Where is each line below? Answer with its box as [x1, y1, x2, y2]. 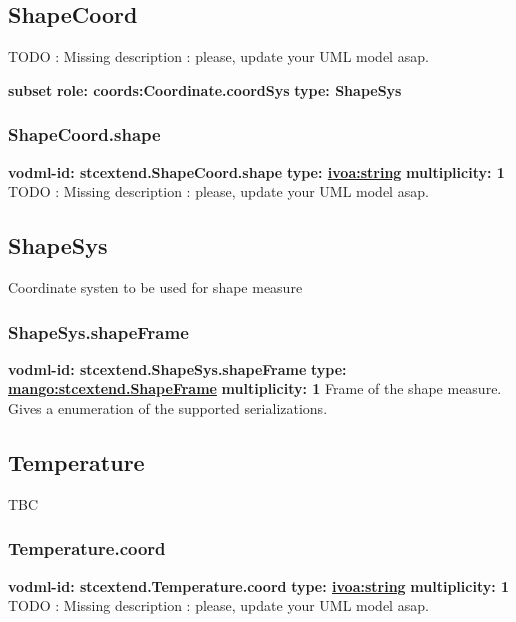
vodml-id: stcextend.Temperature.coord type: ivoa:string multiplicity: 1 [8, 575, 510, 596]
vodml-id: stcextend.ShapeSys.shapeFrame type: [8, 358, 347, 379]
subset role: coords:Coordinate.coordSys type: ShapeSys [8, 79, 402, 100]
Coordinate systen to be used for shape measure [8, 277, 303, 297]
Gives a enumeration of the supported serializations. [8, 398, 328, 418]
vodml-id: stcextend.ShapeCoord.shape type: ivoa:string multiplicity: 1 [8, 161, 505, 182]
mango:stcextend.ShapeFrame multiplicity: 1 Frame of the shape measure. [8, 378, 502, 399]
